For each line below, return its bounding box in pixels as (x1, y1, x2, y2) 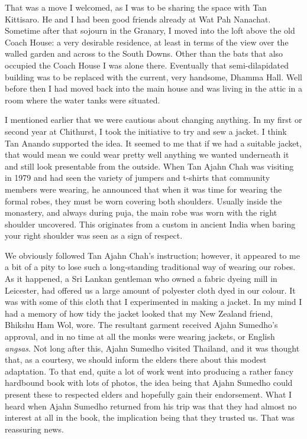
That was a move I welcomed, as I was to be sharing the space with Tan (5, 1, 267, 13)
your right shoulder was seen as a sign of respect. (5, 229, 183, 242)
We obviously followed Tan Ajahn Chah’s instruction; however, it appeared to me (5, 249, 300, 261)
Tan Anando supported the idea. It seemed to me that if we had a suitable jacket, (5, 136, 302, 149)
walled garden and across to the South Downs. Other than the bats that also (5, 47, 283, 60)
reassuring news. (5, 422, 64, 435)
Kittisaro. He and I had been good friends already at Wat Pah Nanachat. (5, 12, 271, 25)
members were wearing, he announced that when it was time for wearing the (5, 183, 282, 195)
